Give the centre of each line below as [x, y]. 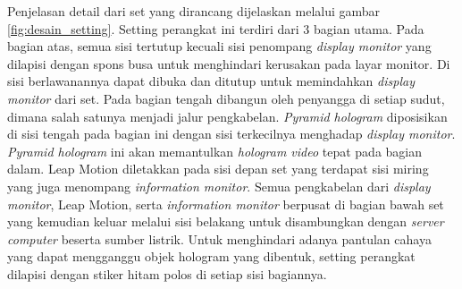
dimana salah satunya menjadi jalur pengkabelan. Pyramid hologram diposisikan [227, 116]
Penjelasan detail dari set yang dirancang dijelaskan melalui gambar [194, 11]
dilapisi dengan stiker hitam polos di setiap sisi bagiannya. [167, 273]
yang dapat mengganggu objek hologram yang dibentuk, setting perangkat [211, 256]
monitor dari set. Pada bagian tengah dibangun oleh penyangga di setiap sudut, [226, 98]
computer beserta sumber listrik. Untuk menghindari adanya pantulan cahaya [219, 238]
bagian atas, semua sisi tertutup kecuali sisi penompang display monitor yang [219, 46]
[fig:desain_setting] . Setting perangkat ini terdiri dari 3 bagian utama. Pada [216, 28]
